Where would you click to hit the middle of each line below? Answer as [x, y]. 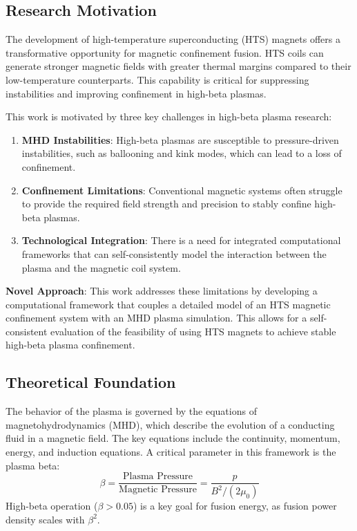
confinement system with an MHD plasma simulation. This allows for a [156, 318]
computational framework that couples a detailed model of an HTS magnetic [168, 304]
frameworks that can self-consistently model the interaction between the [174, 253]
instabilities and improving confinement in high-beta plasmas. [136, 93]
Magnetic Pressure [158, 490]
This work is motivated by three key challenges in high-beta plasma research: [169, 117]
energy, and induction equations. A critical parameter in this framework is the [171, 452]
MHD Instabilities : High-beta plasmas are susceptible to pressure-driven [180, 139]
